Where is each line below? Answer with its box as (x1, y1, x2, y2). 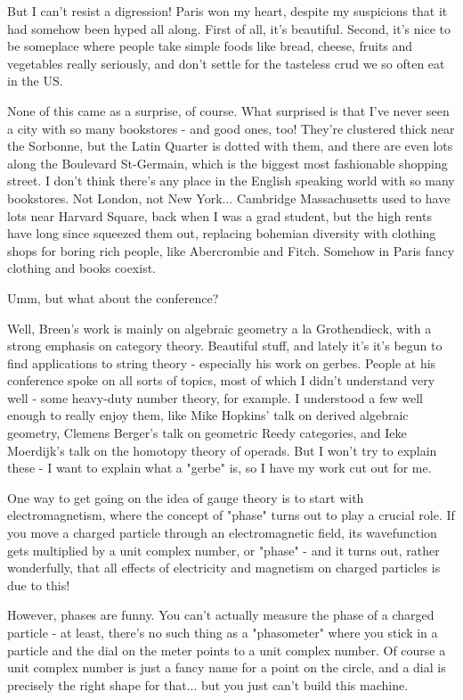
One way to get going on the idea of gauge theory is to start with (7, 488, 364, 506)
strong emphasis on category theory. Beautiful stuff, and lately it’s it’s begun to (7, 336, 443, 355)
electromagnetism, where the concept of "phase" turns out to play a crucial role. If (7, 506, 455, 524)
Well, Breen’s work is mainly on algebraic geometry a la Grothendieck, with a (7, 318, 432, 337)
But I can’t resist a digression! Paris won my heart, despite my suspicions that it (7, 2, 448, 20)
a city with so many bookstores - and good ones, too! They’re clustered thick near (7, 119, 455, 137)
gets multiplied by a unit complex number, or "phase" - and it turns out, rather (7, 540, 440, 559)
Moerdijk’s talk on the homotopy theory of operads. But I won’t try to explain (7, 441, 437, 459)
